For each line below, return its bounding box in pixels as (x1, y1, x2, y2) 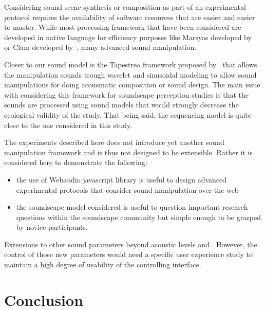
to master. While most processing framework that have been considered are (4, 22, 241, 32)
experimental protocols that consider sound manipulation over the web (16, 184, 239, 195)
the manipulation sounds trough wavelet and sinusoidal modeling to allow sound (4, 69, 257, 80)
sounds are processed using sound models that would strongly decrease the (4, 99, 239, 110)
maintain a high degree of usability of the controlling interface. (4, 259, 201, 270)
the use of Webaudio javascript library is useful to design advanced (16, 174, 227, 185)
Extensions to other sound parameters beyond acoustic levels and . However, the (4, 239, 257, 249)
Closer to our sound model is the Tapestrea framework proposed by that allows (4, 59, 257, 69)
